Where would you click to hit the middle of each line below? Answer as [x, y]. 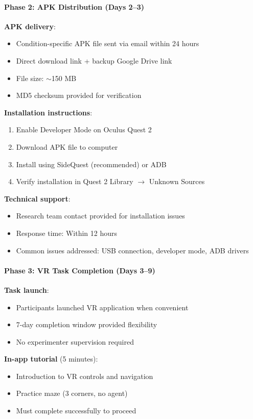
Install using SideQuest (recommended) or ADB [91, 164]
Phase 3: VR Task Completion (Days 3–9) [80, 270]
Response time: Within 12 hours [67, 233]
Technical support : [37, 198]
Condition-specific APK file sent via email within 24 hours [108, 43]
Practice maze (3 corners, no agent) [72, 393]
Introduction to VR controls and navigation [85, 376]
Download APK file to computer [67, 146]
